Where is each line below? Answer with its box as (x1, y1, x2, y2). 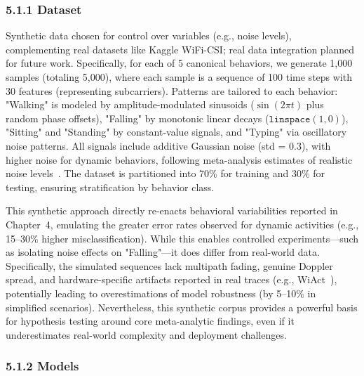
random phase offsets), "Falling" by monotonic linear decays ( (6, 110, 269, 125)
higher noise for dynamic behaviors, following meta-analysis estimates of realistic (6, 152, 353, 167)
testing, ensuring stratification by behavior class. (6, 179, 215, 194)
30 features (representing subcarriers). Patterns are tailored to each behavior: (6, 83, 338, 98)
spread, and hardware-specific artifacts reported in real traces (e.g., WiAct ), (6, 272, 337, 287)
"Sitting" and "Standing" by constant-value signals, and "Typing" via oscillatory (6, 124, 347, 139)
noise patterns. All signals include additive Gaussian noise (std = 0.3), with (6, 138, 331, 153)
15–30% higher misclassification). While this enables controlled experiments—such (6, 231, 359, 245)
